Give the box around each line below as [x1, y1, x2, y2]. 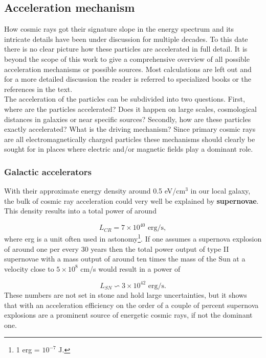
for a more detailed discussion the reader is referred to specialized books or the [4, 74, 251, 84]
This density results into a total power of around [4, 205, 157, 216]
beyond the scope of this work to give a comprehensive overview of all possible [4, 53, 250, 64]
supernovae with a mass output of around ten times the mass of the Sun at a [4, 253, 246, 264]
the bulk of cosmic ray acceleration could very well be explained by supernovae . [4, 195, 259, 206]
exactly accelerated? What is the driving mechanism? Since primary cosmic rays [4, 124, 256, 134]
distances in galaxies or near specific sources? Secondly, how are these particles [4, 113, 251, 124]
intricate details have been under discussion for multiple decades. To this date [4, 33, 248, 44]
